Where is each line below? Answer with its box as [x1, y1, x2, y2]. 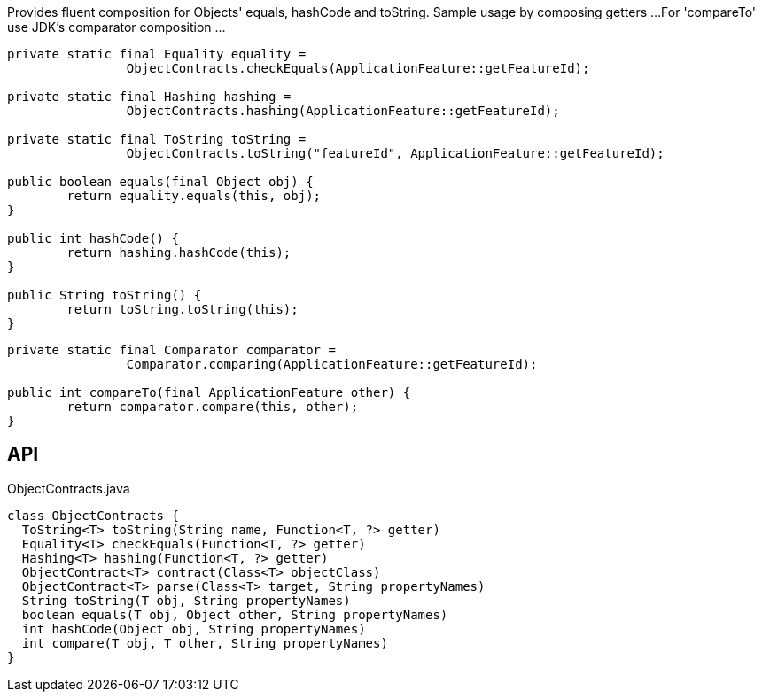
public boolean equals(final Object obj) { [7, 175, 314, 189]
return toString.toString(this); [66, 302, 299, 316]
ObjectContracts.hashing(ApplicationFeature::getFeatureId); [126, 104, 560, 118]
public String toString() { [7, 288, 202, 302]
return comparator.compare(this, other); [66, 400, 359, 414]
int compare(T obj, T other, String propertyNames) [21, 635, 388, 650]
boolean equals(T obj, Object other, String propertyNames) [21, 607, 448, 622]
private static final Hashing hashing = [7, 89, 292, 104]
